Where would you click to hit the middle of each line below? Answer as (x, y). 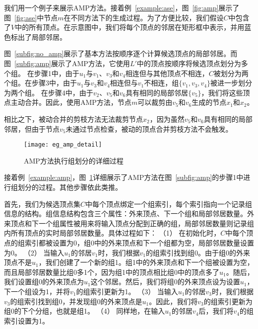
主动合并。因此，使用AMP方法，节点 (71, 102)
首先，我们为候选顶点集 (42, 204)
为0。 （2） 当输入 (34, 252)
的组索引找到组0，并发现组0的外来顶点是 (76, 301)
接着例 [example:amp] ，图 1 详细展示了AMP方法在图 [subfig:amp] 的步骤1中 (124, 177)
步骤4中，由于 (70, 92)
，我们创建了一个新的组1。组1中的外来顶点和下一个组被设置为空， (146, 262)
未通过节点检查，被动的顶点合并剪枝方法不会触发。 (149, 128)
